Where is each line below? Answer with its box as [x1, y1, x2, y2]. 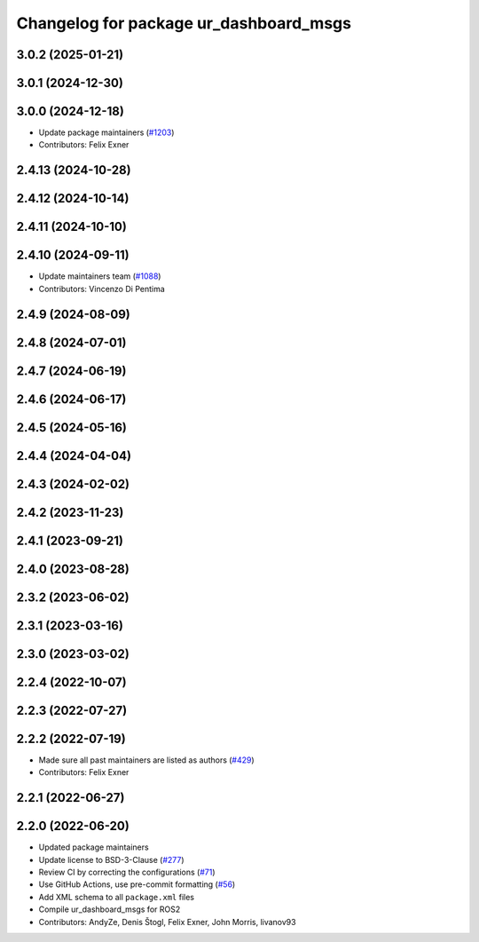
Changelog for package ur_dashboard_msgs [16, 13, 352, 33]
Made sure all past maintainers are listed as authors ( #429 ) [38, 755, 255, 765]
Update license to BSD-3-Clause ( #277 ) [38, 854, 185, 865]
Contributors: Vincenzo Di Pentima [38, 283, 166, 294]
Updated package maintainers [38, 842, 150, 852]
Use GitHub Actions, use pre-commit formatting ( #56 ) [38, 879, 236, 890]
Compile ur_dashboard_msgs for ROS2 [38, 904, 181, 914]
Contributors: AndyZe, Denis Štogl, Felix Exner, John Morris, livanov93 [38, 916, 296, 927]
